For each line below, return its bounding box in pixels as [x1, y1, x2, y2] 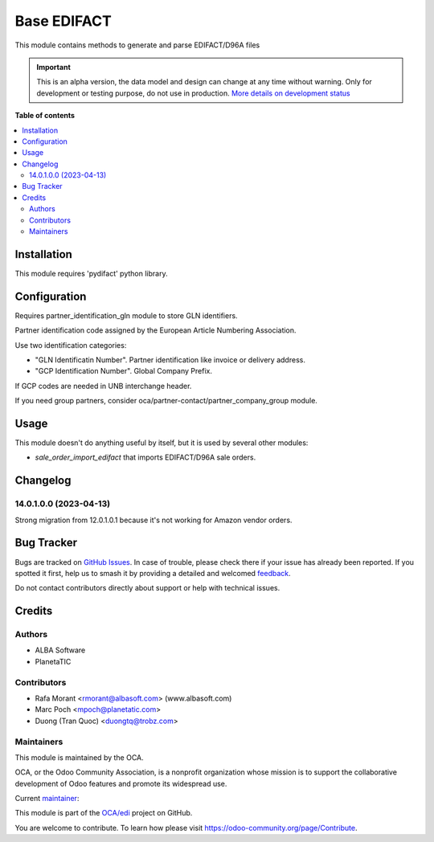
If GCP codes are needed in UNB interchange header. [14, 381, 192, 390]
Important [36, 62, 72, 72]
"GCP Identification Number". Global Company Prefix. [35, 366, 213, 376]
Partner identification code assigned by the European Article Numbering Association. [14, 325, 297, 335]
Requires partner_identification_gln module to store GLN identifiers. [14, 310, 238, 321]
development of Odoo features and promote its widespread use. [14, 779, 227, 788]
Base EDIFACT [14, 12, 112, 30]
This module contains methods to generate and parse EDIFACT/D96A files [14, 40, 260, 50]
